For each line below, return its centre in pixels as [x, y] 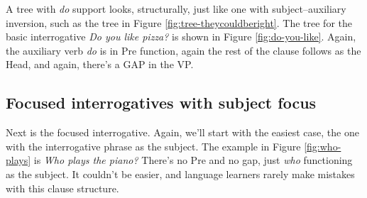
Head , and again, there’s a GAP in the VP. [100, 64]
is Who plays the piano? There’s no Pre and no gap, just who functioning [193, 160]
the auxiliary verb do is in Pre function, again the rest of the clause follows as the [183, 50]
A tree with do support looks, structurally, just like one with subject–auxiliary [176, 9]
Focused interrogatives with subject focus [161, 103]
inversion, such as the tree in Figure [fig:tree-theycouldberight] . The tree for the [179, 22]
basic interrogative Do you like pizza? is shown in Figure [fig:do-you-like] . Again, [181, 37]
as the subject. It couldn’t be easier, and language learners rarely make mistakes [180, 174]
